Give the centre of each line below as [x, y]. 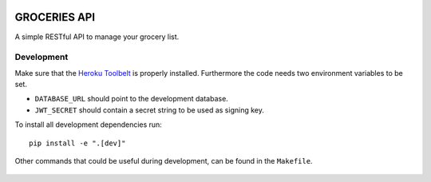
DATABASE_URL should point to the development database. [132, 99]
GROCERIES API [55, 17]
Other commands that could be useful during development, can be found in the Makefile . [164, 161]
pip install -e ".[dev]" [77, 143]
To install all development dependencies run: [89, 125]
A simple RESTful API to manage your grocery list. [97, 37]
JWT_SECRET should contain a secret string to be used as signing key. [150, 110]
